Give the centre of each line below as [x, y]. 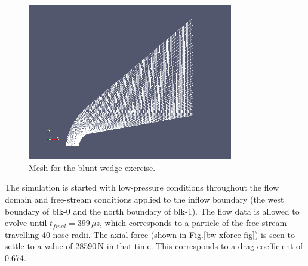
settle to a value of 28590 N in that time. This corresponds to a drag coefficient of [154, 246]
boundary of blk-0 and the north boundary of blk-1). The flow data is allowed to [152, 211]
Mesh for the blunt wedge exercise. [92, 167]
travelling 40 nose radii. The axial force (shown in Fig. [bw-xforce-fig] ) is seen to [150, 234]
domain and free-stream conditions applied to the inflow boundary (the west [144, 199]
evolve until [26, 223]
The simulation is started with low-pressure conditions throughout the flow [142, 187]
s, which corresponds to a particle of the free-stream [192, 223]
